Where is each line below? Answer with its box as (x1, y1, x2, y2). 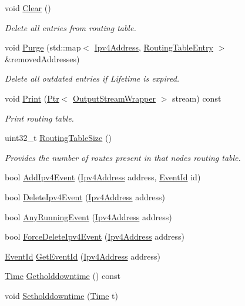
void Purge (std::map (5, 41, 81, 53)
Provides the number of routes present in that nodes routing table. (5, 151, 241, 163)
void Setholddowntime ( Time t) (5, 289, 118, 301)
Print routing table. (5, 112, 74, 124)
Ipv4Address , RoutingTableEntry (94, 41, 213, 53)
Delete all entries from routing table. (5, 21, 136, 33)
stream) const (172, 92, 221, 104)
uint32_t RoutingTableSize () (5, 132, 112, 144)
